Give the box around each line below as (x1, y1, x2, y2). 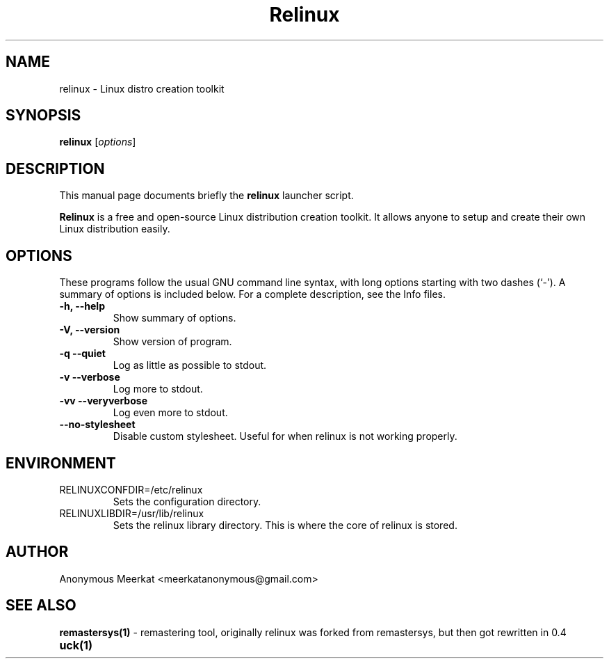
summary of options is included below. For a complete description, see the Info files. (59, 288, 446, 301)
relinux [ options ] (59, 136, 136, 148)
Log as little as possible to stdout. (113, 359, 267, 372)
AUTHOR (6, 543, 69, 561)
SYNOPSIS (6, 106, 81, 125)
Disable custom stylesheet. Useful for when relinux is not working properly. (113, 430, 457, 443)
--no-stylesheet (59, 418, 136, 431)
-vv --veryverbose (59, 395, 147, 407)
